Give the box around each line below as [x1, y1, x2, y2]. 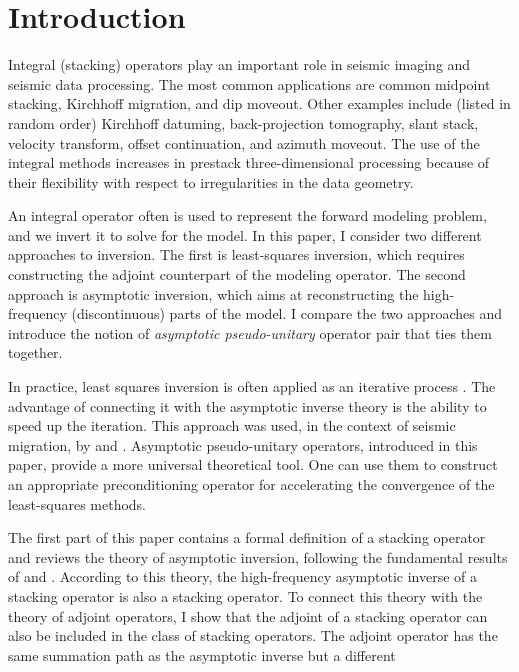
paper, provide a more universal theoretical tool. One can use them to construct [8, 454, 498, 475]
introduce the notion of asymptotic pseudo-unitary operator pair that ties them [8, 322, 492, 343]
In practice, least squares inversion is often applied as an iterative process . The [8, 376, 496, 397]
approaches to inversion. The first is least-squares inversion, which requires [8, 244, 465, 265]
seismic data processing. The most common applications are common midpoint [8, 73, 491, 94]
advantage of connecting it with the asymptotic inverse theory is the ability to [8, 395, 487, 416]
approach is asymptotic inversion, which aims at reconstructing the [8, 283, 419, 304]
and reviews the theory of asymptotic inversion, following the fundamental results [8, 546, 508, 567]
